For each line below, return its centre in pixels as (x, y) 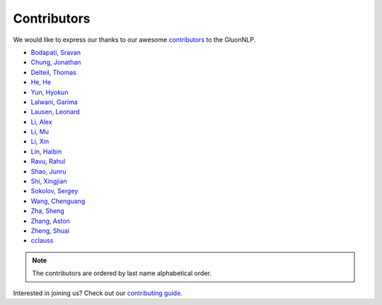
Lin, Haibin (46, 151)
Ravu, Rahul (48, 161)
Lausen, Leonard (56, 112)
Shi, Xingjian (49, 181)
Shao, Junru (48, 171)
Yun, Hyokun (50, 92)
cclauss (42, 241)
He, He (41, 82)
